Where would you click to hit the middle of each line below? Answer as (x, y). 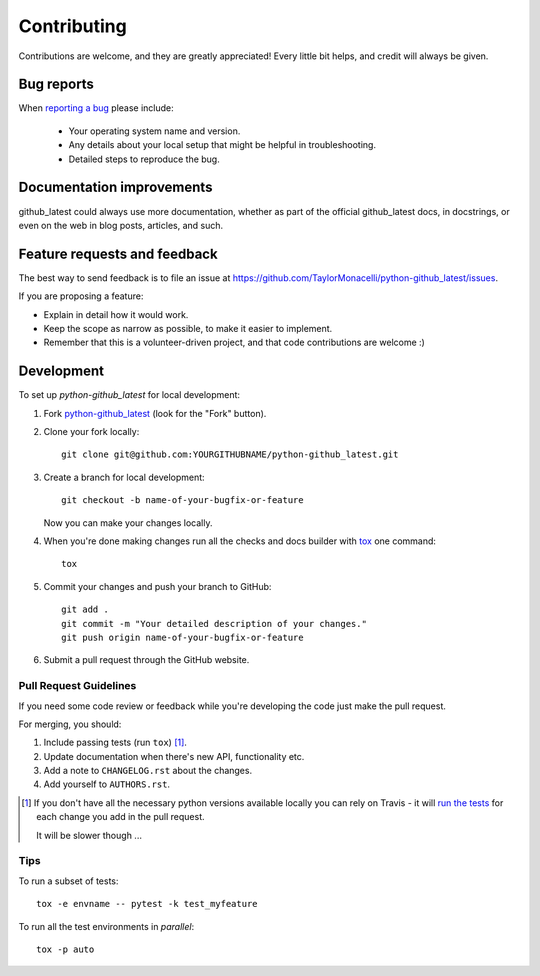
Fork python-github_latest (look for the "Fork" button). (155, 413)
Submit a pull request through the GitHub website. (146, 660)
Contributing (72, 26)
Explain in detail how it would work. (116, 314)
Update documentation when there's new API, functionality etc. (174, 756)
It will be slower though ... (89, 835)
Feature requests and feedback (118, 253)
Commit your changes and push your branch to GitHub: (157, 586)
